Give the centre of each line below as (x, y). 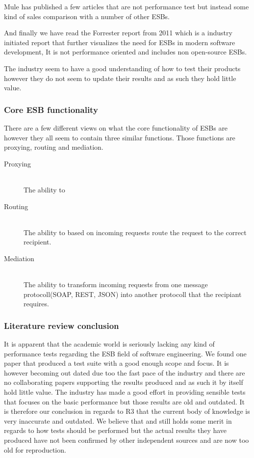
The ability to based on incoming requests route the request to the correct (135, 232)
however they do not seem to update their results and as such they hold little (120, 78)
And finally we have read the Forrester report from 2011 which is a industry (118, 33)
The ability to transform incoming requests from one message (116, 284)
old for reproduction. (35, 449)
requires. (36, 304)
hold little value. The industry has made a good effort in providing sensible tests (125, 392)
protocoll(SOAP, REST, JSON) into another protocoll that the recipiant (133, 294)
